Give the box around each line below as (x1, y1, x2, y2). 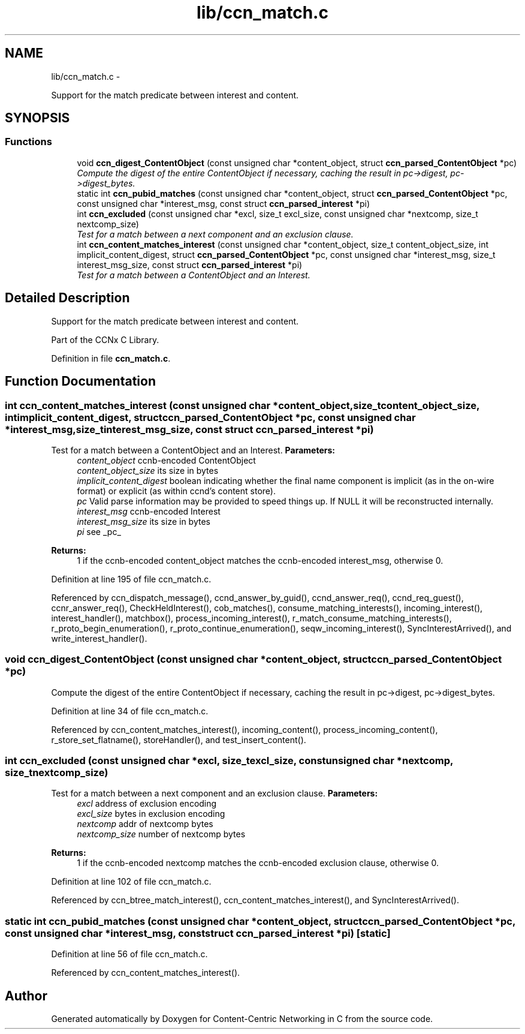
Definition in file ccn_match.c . (51, 353, 171, 363)
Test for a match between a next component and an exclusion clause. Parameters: (51, 788, 378, 799)
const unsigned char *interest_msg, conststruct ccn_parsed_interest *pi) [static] (5, 927, 391, 939)
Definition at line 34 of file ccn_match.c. (51, 705, 209, 716)
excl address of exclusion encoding (77, 798, 217, 809)
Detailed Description (5, 290, 130, 306)
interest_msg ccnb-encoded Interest (77, 506, 221, 516)
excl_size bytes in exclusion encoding (77, 808, 225, 819)
